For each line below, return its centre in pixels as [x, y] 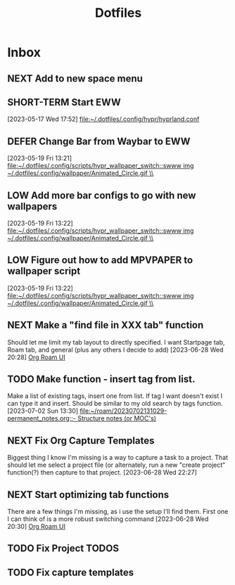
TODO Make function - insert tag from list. [101, 379]
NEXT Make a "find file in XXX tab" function [106, 325]
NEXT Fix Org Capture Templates [81, 441]
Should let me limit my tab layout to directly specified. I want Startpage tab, [116, 342]
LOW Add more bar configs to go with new [102, 195]
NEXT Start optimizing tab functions [88, 495]
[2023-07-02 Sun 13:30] [43, 411]
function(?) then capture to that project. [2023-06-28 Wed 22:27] [102, 472]
